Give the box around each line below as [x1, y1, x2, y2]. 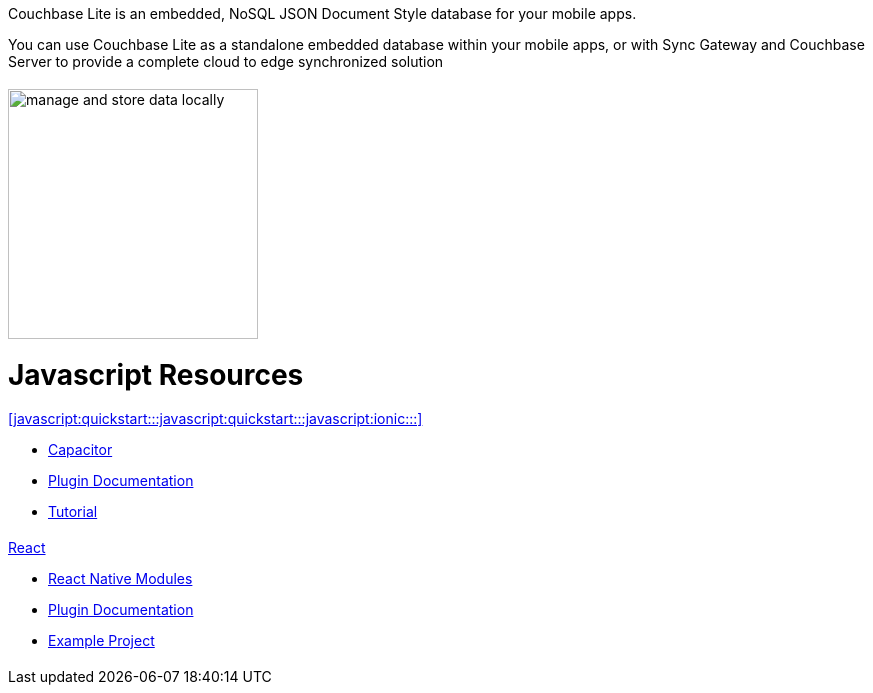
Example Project [48, 632, 155, 649]
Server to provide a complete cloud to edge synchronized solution [8, 53, 444, 70]
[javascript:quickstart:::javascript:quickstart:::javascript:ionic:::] [8, 410, 423, 428]
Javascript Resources [8, 357, 304, 392]
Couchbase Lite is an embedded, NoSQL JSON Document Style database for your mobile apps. [8, 5, 637, 22]
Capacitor [48, 441, 113, 459]
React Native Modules [48, 570, 193, 587]
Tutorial [48, 503, 98, 521]
